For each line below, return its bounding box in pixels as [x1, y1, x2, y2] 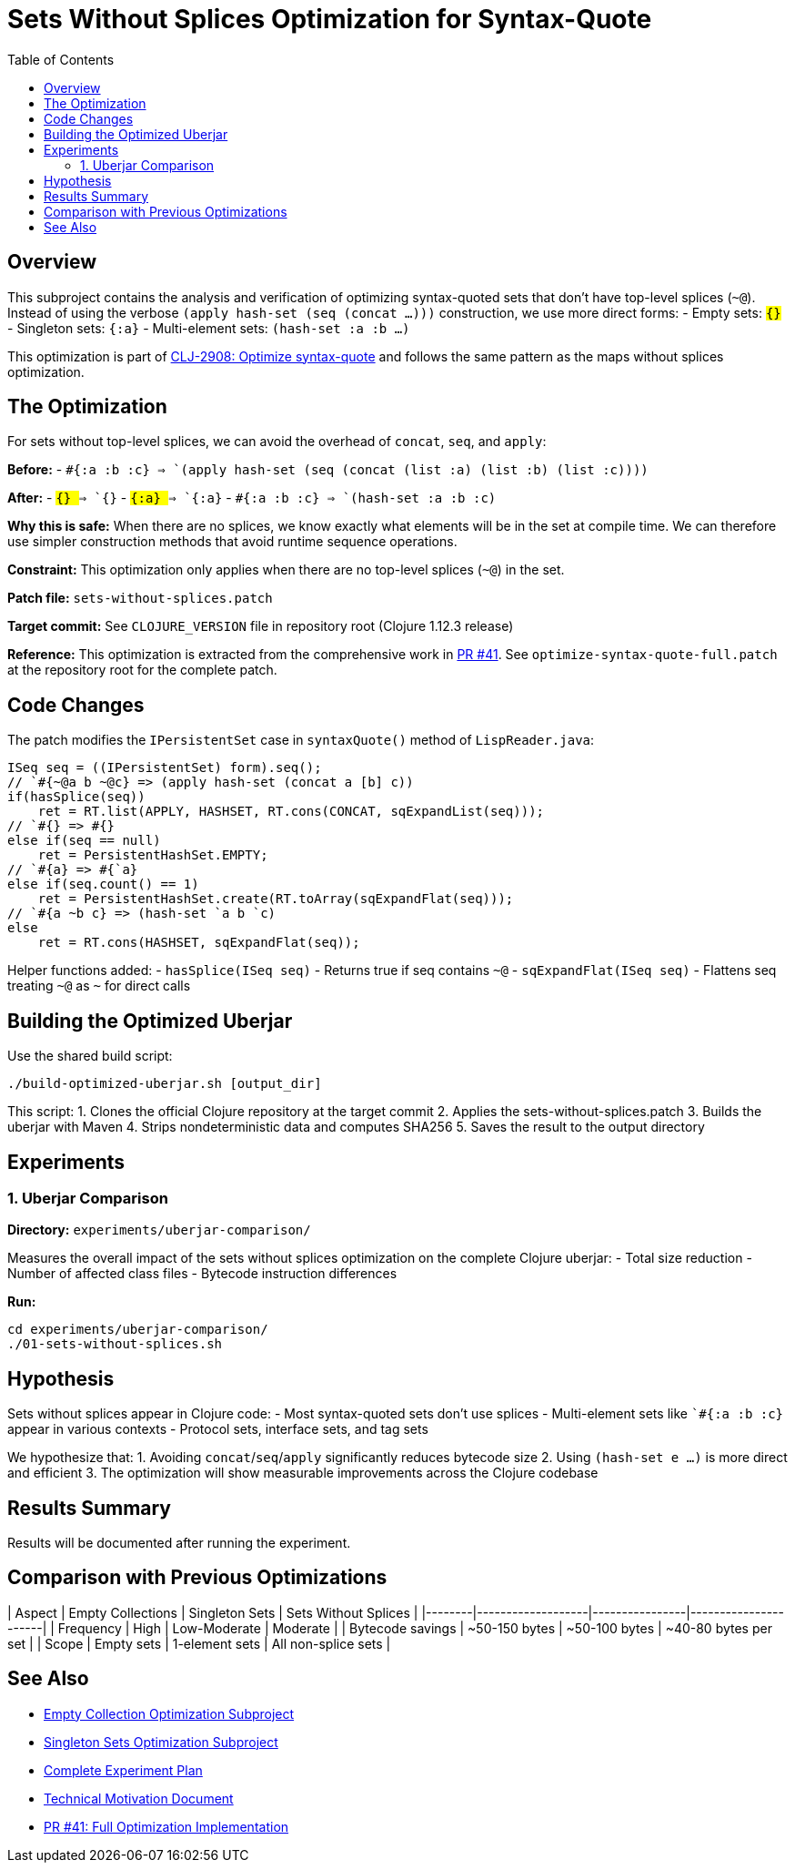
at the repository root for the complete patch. [7, 662, 277, 678]
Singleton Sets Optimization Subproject [44, 1733, 278, 1750]
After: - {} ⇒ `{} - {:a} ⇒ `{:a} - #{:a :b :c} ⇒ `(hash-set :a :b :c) [7, 490, 497, 506]
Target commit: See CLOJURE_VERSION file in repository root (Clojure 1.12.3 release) [7, 618, 514, 635]
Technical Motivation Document [44, 1790, 234, 1806]
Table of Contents [7, 51, 115, 67]
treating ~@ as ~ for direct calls [7, 978, 191, 994]
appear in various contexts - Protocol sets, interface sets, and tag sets [7, 1421, 428, 1438]
